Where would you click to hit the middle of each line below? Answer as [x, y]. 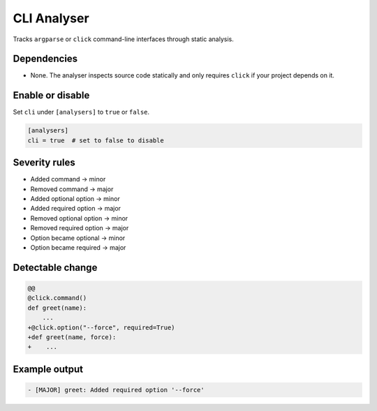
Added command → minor [68, 179]
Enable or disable [51, 95]
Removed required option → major [80, 228]
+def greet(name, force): [72, 337]
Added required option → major [76, 209]
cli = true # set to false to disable [96, 140]
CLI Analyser [51, 18]
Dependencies [45, 59]
